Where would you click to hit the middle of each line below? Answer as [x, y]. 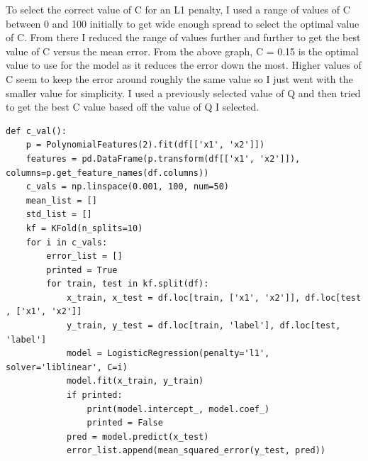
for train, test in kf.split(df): [128, 284]
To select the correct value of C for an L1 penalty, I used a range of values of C [178, 9]
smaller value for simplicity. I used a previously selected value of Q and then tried [183, 93]
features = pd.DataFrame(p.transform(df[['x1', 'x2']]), [163, 159]
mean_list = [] [61, 200]
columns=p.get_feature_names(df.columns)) [107, 173]
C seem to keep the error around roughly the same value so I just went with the [179, 78]
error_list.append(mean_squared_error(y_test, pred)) [196, 451]
